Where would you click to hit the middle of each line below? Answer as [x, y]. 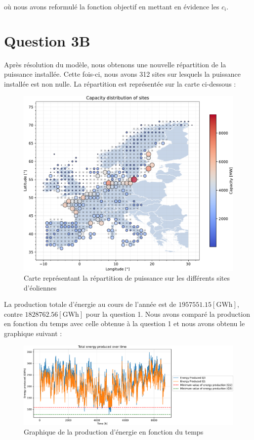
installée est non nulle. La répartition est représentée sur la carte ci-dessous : [120, 83]
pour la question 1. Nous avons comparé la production [168, 314]
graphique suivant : [33, 333]
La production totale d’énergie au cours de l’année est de [90, 304]
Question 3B [47, 40]
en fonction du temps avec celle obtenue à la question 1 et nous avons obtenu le [125, 323]
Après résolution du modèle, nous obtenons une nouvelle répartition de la [115, 64]
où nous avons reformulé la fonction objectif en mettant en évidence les [112, 6]
